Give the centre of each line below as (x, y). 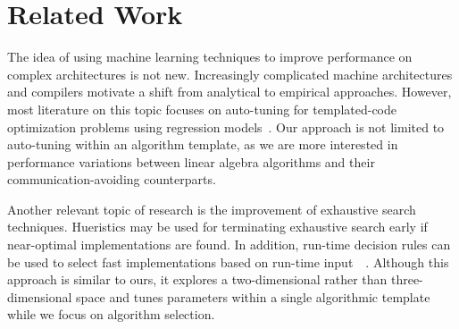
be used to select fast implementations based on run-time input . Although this (228, 262)
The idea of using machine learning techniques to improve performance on (210, 57)
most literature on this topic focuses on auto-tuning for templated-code (202, 109)
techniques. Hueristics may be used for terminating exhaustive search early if (217, 227)
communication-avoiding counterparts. (112, 179)
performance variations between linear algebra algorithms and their (191, 161)
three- (407, 279)
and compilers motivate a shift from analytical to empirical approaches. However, (229, 92)
